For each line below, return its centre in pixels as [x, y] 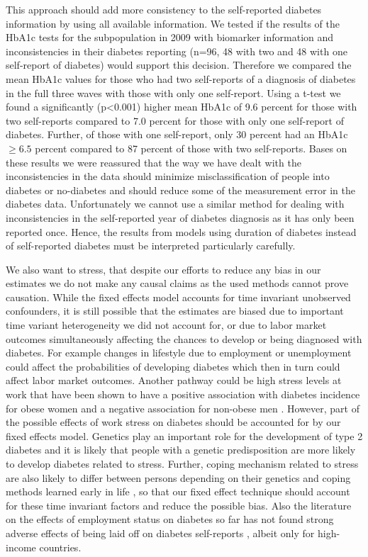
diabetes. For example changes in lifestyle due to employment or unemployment [179, 353]
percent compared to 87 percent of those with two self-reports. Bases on [191, 148]
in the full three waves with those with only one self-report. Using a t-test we [173, 92]
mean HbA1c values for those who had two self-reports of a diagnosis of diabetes [181, 78]
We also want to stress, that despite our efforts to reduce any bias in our [163, 269]
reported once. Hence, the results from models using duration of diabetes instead [181, 231]
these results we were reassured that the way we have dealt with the [154, 162]
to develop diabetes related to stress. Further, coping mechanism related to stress [182, 463]
